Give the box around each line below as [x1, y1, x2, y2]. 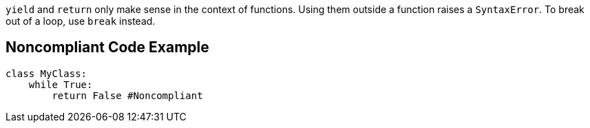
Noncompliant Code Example [6, 39, 209, 56]
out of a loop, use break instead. [6, 15, 156, 27]
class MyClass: [6, 67, 87, 79]
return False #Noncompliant [52, 89, 203, 101]
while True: [28, 78, 93, 90]
